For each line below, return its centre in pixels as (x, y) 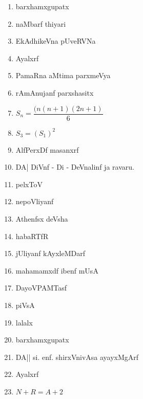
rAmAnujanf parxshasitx (55, 92)
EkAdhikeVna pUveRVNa (56, 41)
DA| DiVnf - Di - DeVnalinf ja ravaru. (75, 167)
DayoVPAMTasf (41, 288)
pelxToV (29, 184)
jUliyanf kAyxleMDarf (50, 253)
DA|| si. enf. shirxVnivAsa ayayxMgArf (77, 357)
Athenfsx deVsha (42, 219)
